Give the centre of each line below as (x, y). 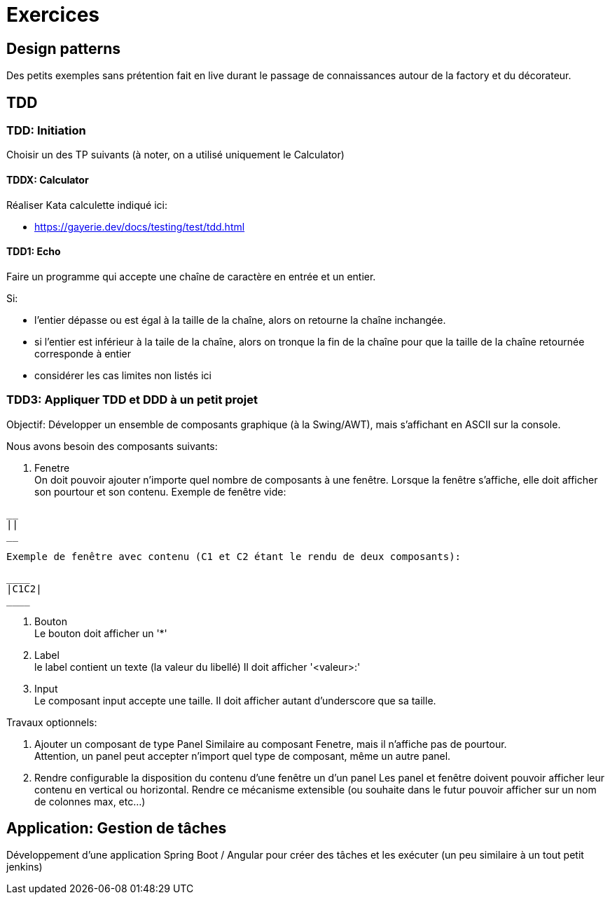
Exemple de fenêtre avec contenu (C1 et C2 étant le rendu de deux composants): (234, 556)
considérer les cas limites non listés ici (123, 375)
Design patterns (64, 48)
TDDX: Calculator (48, 180)
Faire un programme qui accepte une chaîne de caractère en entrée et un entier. (191, 276)
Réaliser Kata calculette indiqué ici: (87, 205)
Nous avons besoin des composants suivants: (112, 446)
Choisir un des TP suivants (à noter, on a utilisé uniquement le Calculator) (175, 155)
